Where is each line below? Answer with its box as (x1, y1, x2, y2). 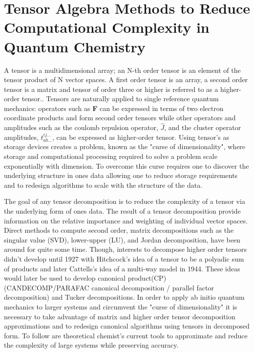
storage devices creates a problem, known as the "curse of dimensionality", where (4, 141, 246, 152)
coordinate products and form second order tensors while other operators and (4, 112, 236, 123)
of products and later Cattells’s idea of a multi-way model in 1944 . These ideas (4, 263, 240, 273)
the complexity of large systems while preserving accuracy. (4, 340, 179, 350)
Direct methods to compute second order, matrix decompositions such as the (4, 225, 234, 235)
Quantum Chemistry (4, 36, 146, 56)
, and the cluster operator (164, 122, 241, 132)
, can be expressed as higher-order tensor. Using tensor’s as (52, 132, 230, 142)
